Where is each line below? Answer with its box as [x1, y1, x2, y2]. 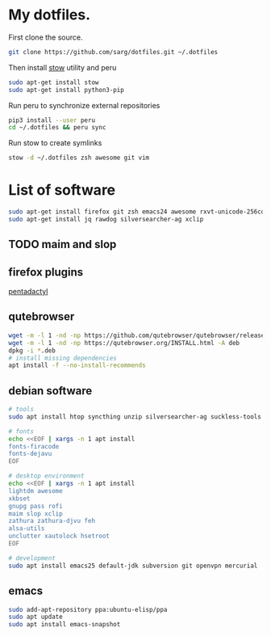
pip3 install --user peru [8, 116, 95, 124]
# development [8, 554, 56, 562]
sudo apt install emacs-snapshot [8, 621, 121, 629]
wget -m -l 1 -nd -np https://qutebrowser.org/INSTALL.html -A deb [8, 339, 240, 347]
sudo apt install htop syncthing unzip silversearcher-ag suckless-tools [8, 412, 262, 421]
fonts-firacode [8, 442, 60, 450]
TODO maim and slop [8, 238, 117, 251]
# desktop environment [8, 472, 85, 480]
